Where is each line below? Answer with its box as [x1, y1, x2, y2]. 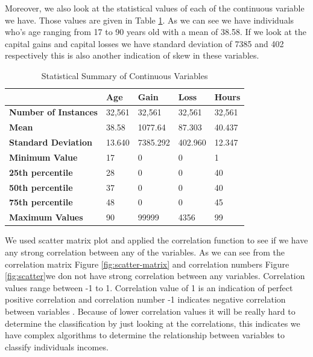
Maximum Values [9, 211, 83, 224]
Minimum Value [9, 150, 78, 163]
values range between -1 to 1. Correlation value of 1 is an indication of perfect [5, 281, 293, 294]
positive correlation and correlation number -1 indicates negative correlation [5, 293, 286, 306]
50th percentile [9, 181, 73, 193]
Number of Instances [9, 106, 98, 118]
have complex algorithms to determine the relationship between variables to [5, 329, 285, 341]
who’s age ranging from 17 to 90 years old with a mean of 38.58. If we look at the [5, 25, 306, 38]
